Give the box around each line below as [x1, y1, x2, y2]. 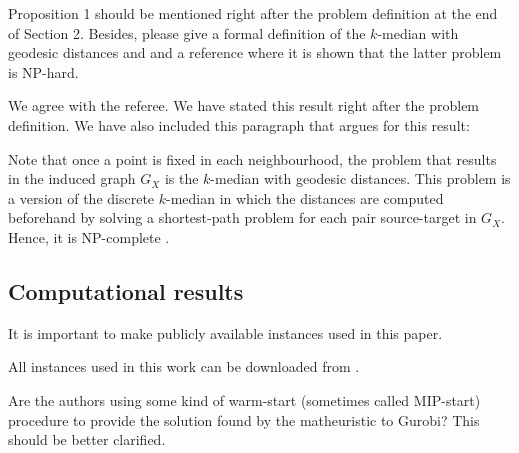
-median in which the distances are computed [166, 187, 444, 208]
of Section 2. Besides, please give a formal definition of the [8, 22, 366, 43]
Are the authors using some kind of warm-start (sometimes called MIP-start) [8, 389, 481, 410]
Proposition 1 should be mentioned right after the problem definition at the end [8, 3, 498, 23]
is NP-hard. [8, 61, 79, 82]
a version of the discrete [8, 187, 155, 208]
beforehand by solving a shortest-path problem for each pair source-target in [8, 207, 477, 228]
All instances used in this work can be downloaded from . [8, 356, 360, 377]
